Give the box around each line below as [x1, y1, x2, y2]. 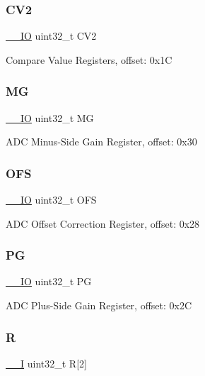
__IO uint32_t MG [6, 110, 94, 125]
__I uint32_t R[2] [6, 355, 87, 370]
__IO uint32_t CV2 [6, 28, 97, 43]
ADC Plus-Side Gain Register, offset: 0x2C [6, 298, 192, 313]
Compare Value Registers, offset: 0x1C [6, 52, 172, 67]
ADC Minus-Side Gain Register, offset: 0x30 [6, 134, 197, 149]
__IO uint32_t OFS [6, 192, 97, 207]
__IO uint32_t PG [6, 274, 92, 289]
